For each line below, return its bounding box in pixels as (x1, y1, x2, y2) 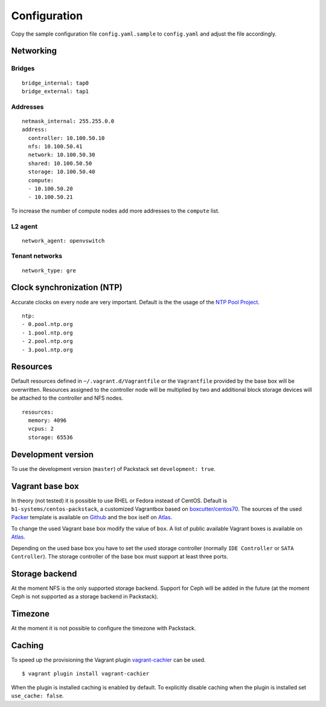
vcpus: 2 (28, 426, 54, 432)
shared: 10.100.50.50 (28, 160, 92, 167)
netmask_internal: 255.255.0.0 (22, 118, 115, 124)
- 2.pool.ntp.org (22, 338, 73, 345)
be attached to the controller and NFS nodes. (11, 394, 124, 401)
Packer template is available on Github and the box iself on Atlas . (11, 514, 173, 521)
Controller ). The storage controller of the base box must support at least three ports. (11, 552, 229, 560)
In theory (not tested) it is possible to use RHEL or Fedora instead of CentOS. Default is (11, 497, 228, 504)
